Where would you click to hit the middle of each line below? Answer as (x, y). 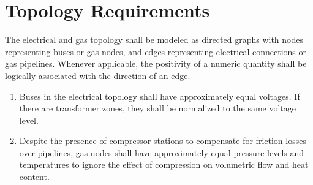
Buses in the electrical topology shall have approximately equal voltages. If (160, 96)
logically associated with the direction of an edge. (98, 75)
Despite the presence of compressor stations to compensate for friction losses (163, 141)
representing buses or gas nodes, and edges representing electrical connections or (156, 51)
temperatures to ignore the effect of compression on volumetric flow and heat (164, 164)
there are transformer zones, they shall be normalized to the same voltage (158, 108)
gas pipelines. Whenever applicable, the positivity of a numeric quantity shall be (156, 63)
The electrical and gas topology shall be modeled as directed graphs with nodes (154, 40)
